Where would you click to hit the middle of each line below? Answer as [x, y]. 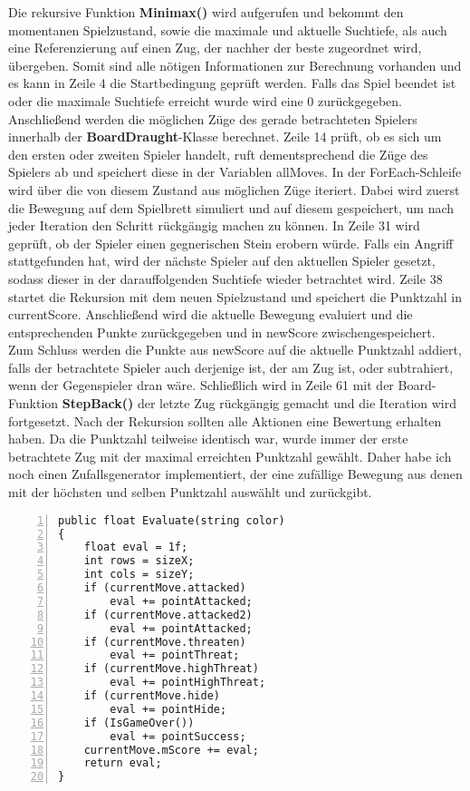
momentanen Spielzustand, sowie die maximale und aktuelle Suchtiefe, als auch [228, 29]
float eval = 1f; [136, 547]
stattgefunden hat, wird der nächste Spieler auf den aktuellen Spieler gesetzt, [222, 261]
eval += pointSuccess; [178, 736]
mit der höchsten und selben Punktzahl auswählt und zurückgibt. [190, 492]
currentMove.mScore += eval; [171, 750]
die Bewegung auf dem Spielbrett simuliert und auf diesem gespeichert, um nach [231, 207]
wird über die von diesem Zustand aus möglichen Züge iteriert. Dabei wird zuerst [234, 189]
